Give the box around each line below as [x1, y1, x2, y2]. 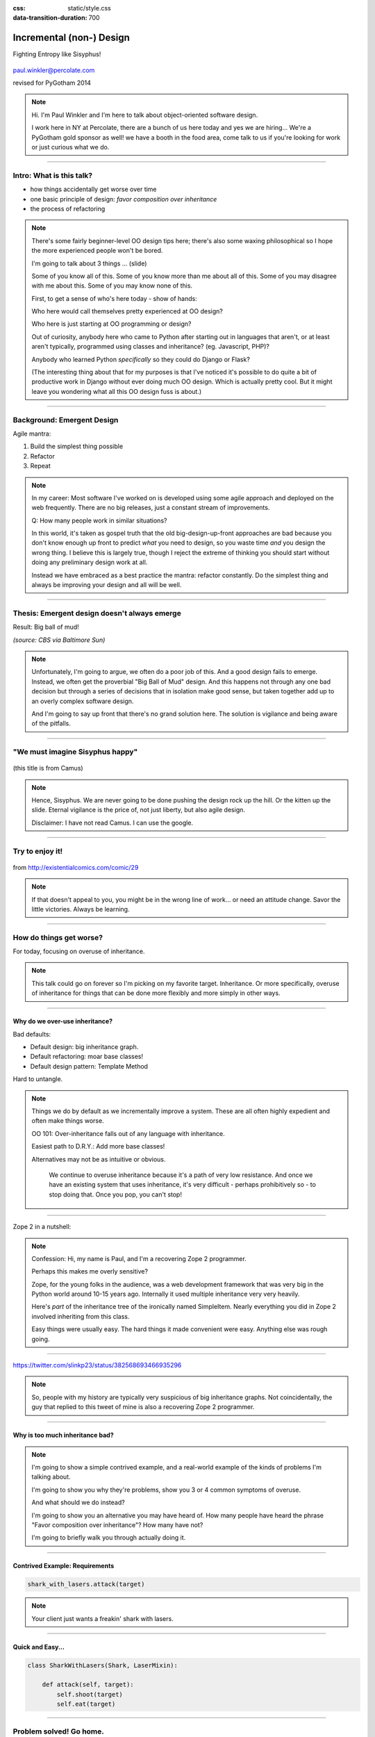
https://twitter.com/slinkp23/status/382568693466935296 [12, 1361, 182, 1369]
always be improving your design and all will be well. [31, 581, 182, 589]
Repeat [30, 462, 51, 470]
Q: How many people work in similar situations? [31, 516, 167, 525]
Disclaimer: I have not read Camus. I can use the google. [31, 818, 194, 827]
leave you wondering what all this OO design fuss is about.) [31, 387, 202, 395]
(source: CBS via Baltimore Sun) [12, 636, 106, 644]
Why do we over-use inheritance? [12, 1017, 113, 1026]
